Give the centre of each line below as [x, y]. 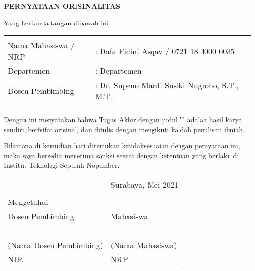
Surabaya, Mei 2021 [144, 185]
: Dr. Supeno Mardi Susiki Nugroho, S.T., [167, 85]
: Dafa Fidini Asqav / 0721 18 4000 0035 [165, 51]
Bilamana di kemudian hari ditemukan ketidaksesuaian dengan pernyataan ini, [122, 146]
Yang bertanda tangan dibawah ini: [57, 22]
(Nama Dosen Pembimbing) [55, 245]
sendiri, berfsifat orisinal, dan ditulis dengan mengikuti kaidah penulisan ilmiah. [125, 129]
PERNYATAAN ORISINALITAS [62, 6]
